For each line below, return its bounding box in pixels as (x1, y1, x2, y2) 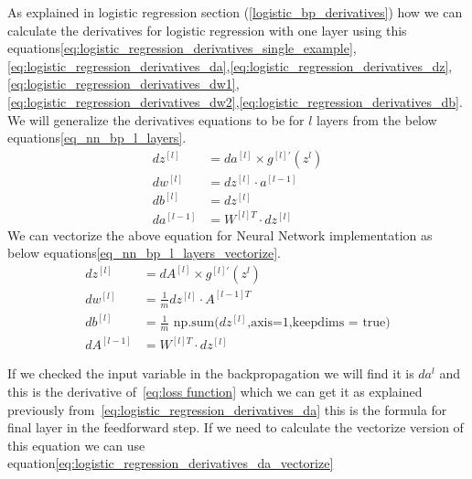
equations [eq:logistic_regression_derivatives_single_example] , (7, 38, 357, 58)
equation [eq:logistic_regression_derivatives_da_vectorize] (7, 453, 334, 473)
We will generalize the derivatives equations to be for (7, 110, 305, 129)
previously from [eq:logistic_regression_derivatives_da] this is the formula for (7, 399, 447, 419)
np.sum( (173, 316, 220, 330)
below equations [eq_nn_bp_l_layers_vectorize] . (7, 243, 281, 262)
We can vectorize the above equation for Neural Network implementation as (7, 225, 433, 244)
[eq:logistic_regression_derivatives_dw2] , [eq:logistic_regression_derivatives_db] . (7, 91, 463, 111)
